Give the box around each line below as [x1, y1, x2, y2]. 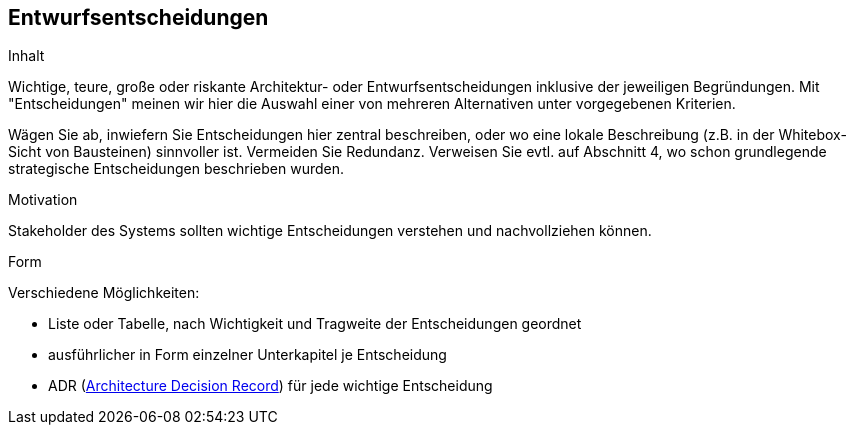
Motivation [8, 191, 78, 209]
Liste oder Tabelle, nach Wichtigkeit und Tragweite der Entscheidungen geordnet [48, 315, 582, 333]
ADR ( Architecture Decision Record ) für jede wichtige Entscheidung [48, 377, 493, 395]
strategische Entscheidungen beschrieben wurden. [8, 160, 344, 178]
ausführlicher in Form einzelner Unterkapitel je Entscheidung [48, 346, 447, 364]
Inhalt [8, 47, 45, 65]
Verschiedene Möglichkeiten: [8, 284, 200, 302]
